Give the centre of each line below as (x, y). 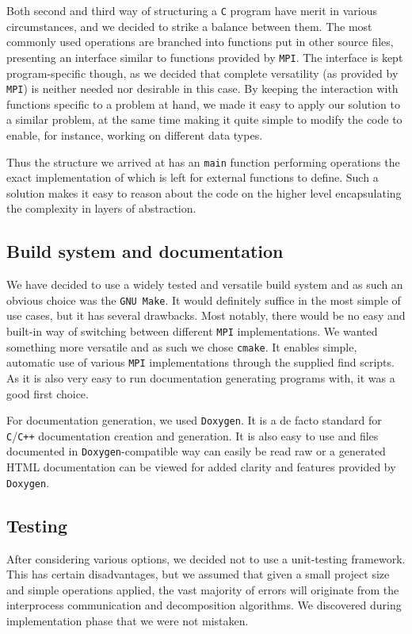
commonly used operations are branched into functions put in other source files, (200, 42)
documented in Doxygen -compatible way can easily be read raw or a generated (196, 451)
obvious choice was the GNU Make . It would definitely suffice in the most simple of (204, 300)
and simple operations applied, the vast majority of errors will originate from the (203, 589)
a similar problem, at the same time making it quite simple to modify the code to (204, 119)
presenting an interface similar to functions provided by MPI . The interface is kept (205, 57)
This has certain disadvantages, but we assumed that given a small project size (198, 574)
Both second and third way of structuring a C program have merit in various (192, 10)
